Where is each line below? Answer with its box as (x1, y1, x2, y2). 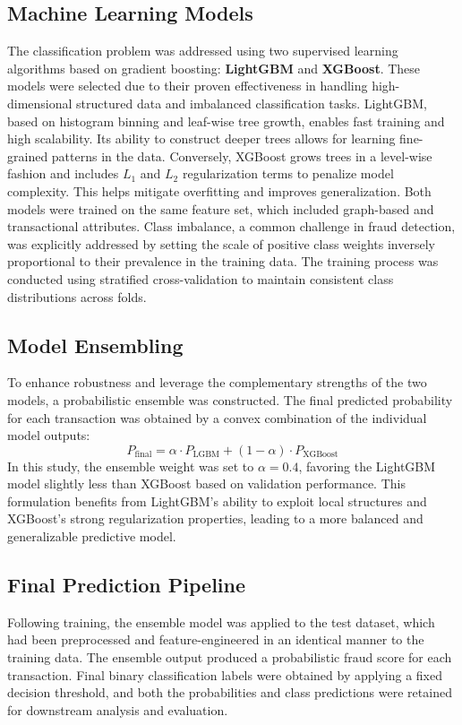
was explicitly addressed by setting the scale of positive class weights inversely (7, 234, 435, 253)
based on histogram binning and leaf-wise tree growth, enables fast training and (7, 111, 445, 130)
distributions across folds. (7, 287, 147, 306)
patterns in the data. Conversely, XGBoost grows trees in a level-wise (51, 146, 432, 165)
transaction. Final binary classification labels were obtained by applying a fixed (7, 665, 443, 684)
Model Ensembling (7, 331, 184, 358)
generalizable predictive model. (7, 527, 176, 546)
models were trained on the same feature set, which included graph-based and (7, 199, 434, 218)
